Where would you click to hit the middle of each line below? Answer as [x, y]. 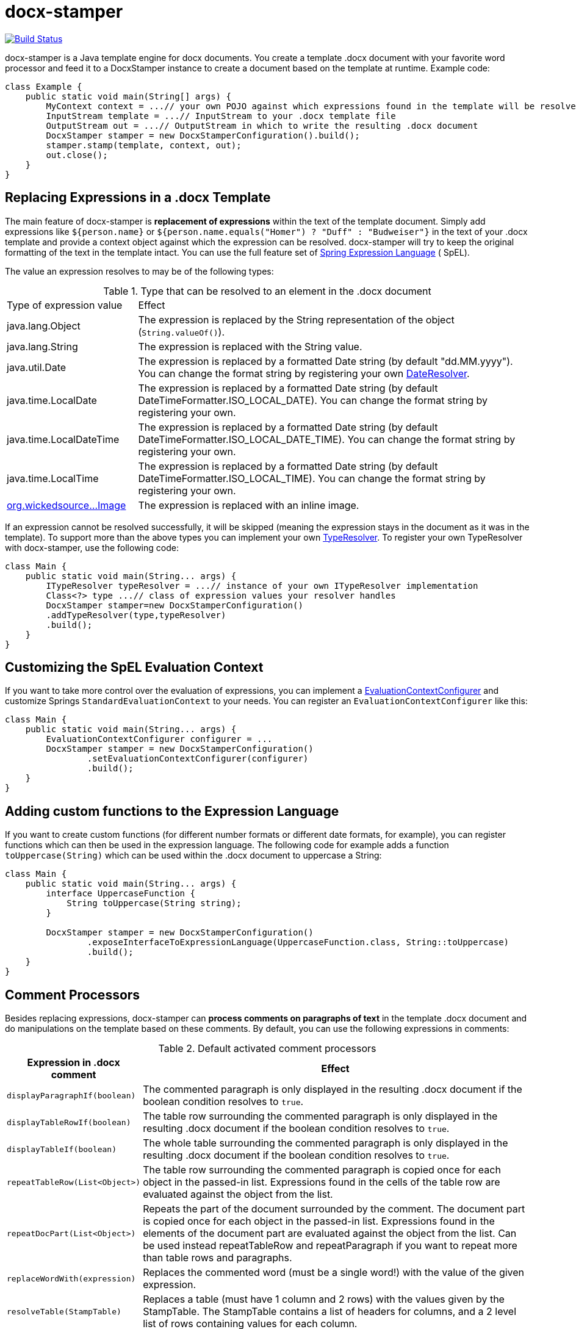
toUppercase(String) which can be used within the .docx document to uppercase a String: [193, 855]
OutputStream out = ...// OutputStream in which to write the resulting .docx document [262, 125]
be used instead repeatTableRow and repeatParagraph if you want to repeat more [330, 1246]
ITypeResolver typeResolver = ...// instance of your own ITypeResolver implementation [262, 585]
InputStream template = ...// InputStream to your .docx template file [221, 116]
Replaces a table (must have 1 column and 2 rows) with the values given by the [324, 1299]
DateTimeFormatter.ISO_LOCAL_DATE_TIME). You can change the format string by [327, 439]
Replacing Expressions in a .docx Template [138, 198]
